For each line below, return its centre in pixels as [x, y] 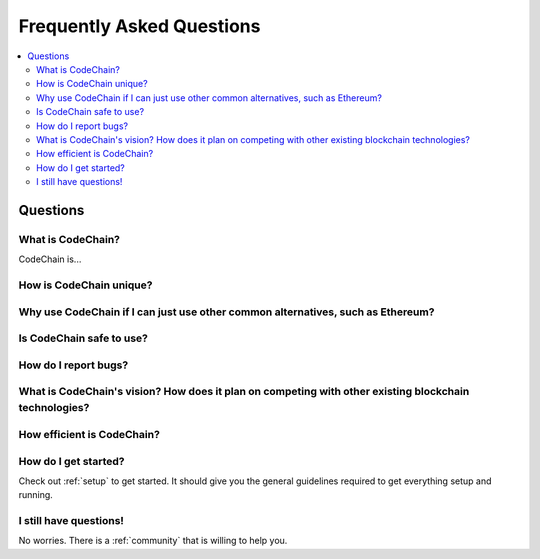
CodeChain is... [50, 259]
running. [36, 495]
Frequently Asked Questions [139, 26]
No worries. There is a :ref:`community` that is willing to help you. [153, 541]
